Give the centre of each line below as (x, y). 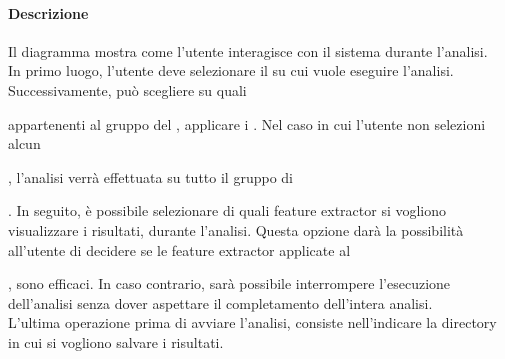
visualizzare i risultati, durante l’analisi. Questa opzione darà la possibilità (236, 229)
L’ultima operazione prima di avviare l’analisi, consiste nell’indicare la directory (252, 322)
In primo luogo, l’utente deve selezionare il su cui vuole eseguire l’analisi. (231, 70)
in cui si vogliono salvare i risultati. (116, 341)
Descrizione (48, 12)
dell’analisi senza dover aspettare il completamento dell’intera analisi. (220, 302)
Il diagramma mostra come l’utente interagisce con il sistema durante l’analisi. (248, 50)
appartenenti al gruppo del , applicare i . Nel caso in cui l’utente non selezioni (247, 123)
